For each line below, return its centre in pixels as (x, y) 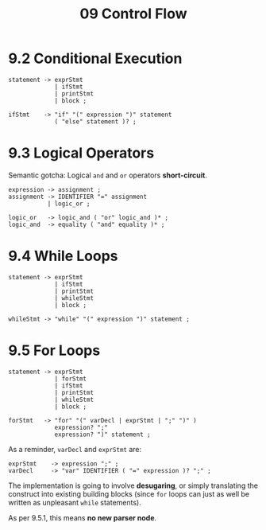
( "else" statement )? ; (95, 121)
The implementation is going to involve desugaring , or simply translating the (133, 485)
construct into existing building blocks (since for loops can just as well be (129, 493)
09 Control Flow (133, 14)
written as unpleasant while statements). (75, 502)
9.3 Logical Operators (81, 153)
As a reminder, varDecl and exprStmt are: (75, 449)
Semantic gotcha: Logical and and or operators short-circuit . (108, 175)
